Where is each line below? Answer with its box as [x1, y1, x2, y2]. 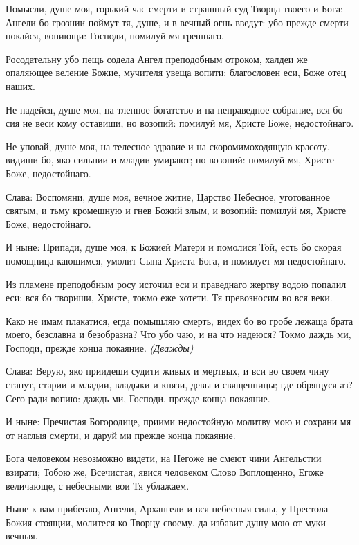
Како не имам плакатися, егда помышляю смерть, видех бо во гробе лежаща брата [6, 313, 353, 328]
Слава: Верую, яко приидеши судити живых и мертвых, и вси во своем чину [6, 364, 329, 378]
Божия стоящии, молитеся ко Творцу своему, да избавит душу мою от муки [6, 515, 326, 529]
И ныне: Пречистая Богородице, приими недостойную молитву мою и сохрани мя [6, 414, 351, 429]
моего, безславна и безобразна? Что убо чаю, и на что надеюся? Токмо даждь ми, [6, 327, 351, 341]
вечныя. [6, 528, 38, 543]
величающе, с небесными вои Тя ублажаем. [6, 478, 190, 492]
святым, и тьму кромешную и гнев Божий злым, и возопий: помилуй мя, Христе [6, 203, 347, 217]
